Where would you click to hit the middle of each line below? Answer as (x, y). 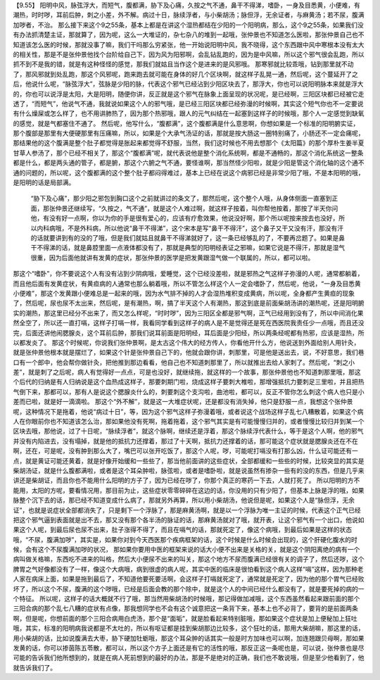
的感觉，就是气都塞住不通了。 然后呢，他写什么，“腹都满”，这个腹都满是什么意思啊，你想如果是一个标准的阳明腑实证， (186, 123)
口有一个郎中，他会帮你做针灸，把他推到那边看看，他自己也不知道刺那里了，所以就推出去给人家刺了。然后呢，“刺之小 (184, 362)
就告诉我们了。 (34, 667)
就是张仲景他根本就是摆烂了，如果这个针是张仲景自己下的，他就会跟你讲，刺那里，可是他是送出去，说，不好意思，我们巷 (189, 353)
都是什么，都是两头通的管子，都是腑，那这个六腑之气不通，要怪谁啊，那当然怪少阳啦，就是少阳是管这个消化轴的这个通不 (189, 163)
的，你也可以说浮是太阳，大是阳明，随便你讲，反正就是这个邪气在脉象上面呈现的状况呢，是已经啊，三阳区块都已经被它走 (189, 94)
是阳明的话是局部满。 (44, 182)
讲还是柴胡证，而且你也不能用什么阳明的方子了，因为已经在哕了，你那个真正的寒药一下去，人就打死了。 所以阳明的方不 (186, 480)
